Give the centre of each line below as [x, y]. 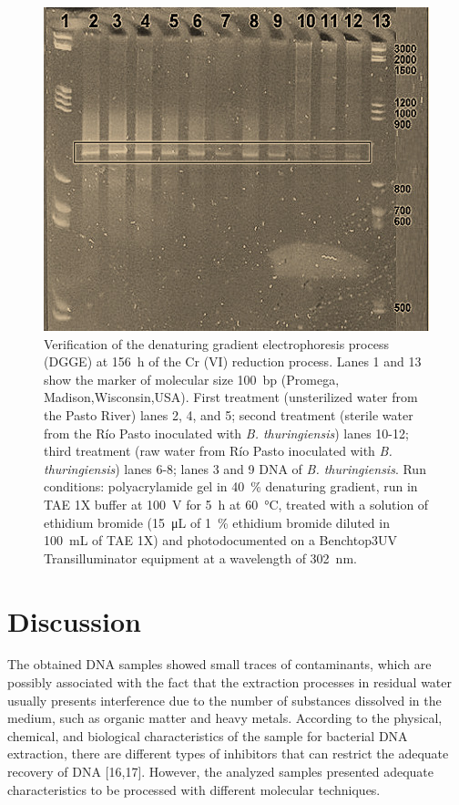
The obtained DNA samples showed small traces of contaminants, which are [219, 664]
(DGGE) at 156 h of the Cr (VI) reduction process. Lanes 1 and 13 [233, 361]
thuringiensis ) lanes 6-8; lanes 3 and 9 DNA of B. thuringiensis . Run [235, 468]
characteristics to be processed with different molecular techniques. [194, 789]
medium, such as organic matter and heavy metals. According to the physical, [225, 718]
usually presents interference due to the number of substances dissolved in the [224, 700]
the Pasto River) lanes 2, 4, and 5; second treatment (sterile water [229, 414]
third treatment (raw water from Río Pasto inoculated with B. [218, 451]
